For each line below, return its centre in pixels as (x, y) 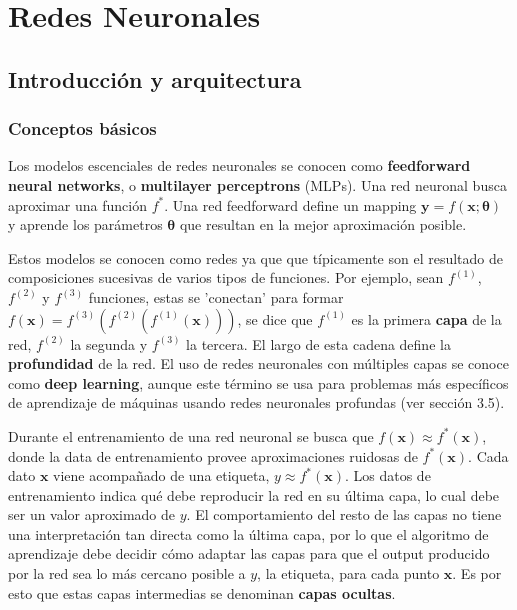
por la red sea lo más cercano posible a (127, 573)
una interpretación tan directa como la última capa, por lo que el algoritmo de (248, 533)
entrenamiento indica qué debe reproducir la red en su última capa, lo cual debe (254, 494)
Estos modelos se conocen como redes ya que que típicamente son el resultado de (255, 257)
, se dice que (275, 318)
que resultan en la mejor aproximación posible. (323, 224)
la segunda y (109, 343)
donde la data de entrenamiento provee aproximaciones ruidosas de (213, 455)
